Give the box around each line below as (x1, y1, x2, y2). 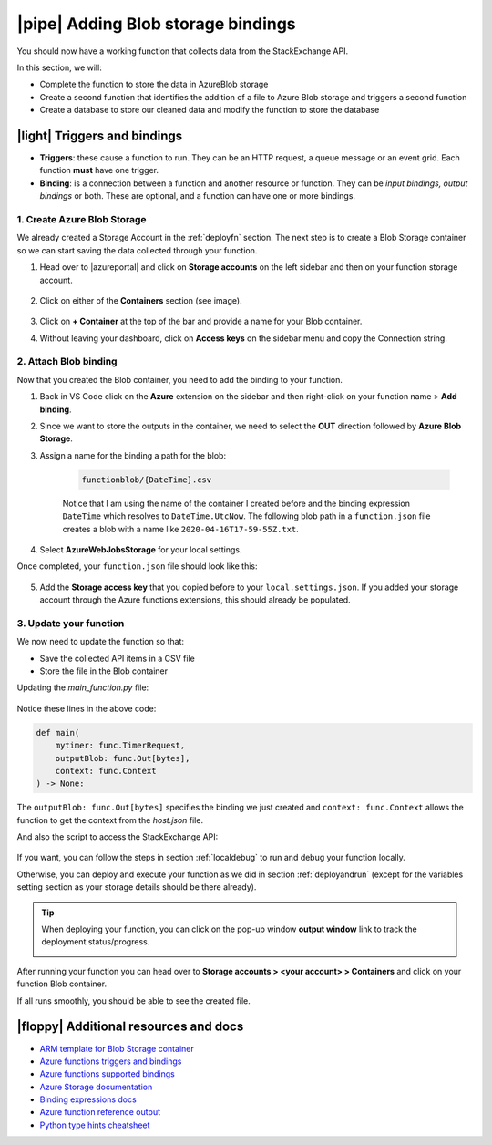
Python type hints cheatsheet (39, 1119, 150, 1130)
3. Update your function (16, 616, 125, 629)
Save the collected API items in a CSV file (39, 653, 195, 664)
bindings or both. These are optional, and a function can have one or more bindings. (39, 191, 355, 201)
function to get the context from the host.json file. (16, 814, 204, 825)
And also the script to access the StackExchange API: (16, 831, 219, 842)
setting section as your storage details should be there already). (16, 882, 257, 892)
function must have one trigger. (39, 165, 159, 176)
